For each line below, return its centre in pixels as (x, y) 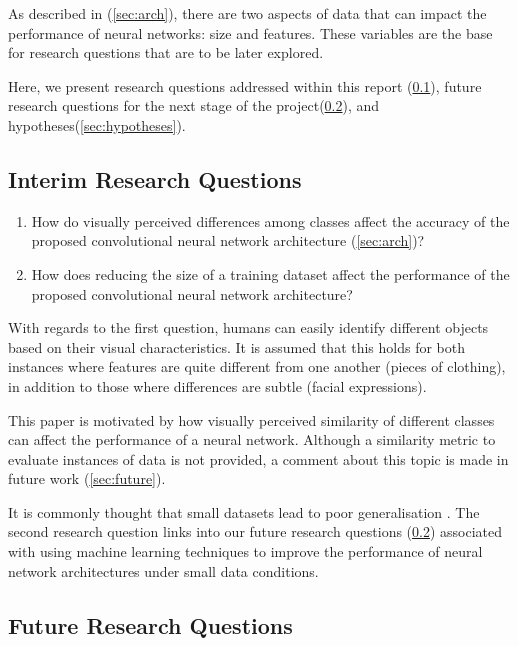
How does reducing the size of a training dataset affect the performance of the (270, 273)
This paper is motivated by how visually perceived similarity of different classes (251, 419)
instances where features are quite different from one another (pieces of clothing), (257, 366)
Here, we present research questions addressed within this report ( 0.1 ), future (245, 85)
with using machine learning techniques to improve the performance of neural (245, 551)
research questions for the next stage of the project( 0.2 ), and (194, 105)
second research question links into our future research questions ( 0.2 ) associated (255, 531)
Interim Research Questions (155, 178)
